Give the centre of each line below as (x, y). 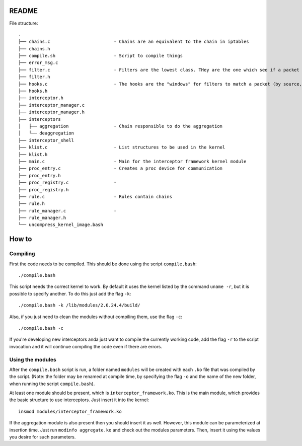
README (23, 11)
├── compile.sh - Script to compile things (101, 56)
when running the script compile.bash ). (52, 384)
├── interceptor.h (41, 98)
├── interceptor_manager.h (52, 112)
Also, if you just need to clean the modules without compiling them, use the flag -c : (96, 317)
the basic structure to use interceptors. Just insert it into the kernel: (79, 400)
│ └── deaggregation (46, 133)
